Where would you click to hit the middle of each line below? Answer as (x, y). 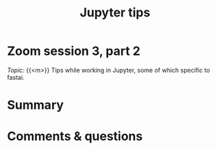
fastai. (16, 77)
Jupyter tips (115, 13)
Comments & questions (75, 137)
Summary (35, 105)
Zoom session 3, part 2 (74, 51)
